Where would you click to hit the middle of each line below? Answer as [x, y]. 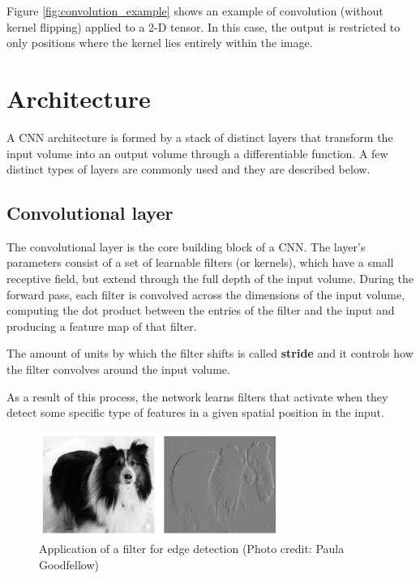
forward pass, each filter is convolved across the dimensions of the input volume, [206, 294]
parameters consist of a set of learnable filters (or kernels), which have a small [200, 262]
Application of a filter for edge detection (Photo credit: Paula [192, 548]
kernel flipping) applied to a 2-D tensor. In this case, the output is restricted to [204, 26]
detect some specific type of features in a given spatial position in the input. [195, 412]
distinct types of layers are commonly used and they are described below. [189, 169]
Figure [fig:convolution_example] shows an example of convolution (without [195, 11]
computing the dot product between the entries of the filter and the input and [201, 310]
